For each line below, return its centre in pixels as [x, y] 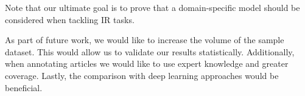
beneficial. [24, 87]
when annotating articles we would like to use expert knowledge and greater [147, 63]
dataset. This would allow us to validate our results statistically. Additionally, [150, 51]
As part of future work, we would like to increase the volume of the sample [145, 40]
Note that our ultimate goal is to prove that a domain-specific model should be [152, 7]
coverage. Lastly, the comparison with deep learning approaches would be [142, 75]
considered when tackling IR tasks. [70, 19]
